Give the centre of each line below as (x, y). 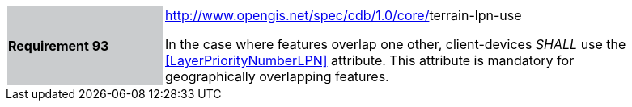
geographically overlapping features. (277, 76)
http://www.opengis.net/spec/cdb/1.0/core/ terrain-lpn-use (344, 15)
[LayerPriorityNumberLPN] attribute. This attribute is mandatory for (370, 60)
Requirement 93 (59, 46)
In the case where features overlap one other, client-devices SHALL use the (396, 44)
